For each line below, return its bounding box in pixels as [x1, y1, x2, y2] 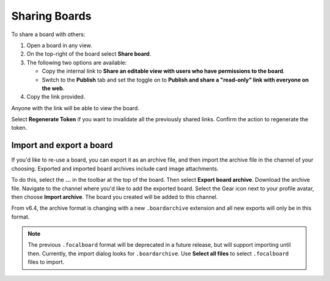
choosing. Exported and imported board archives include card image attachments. [11, 165, 219, 172]
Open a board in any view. [26, 42, 92, 49]
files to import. [28, 258, 64, 266]
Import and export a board [11, 140, 113, 151]
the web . [42, 84, 65, 92]
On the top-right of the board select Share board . [26, 50, 152, 58]
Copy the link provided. [26, 93, 86, 100]
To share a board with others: [11, 31, 86, 38]
